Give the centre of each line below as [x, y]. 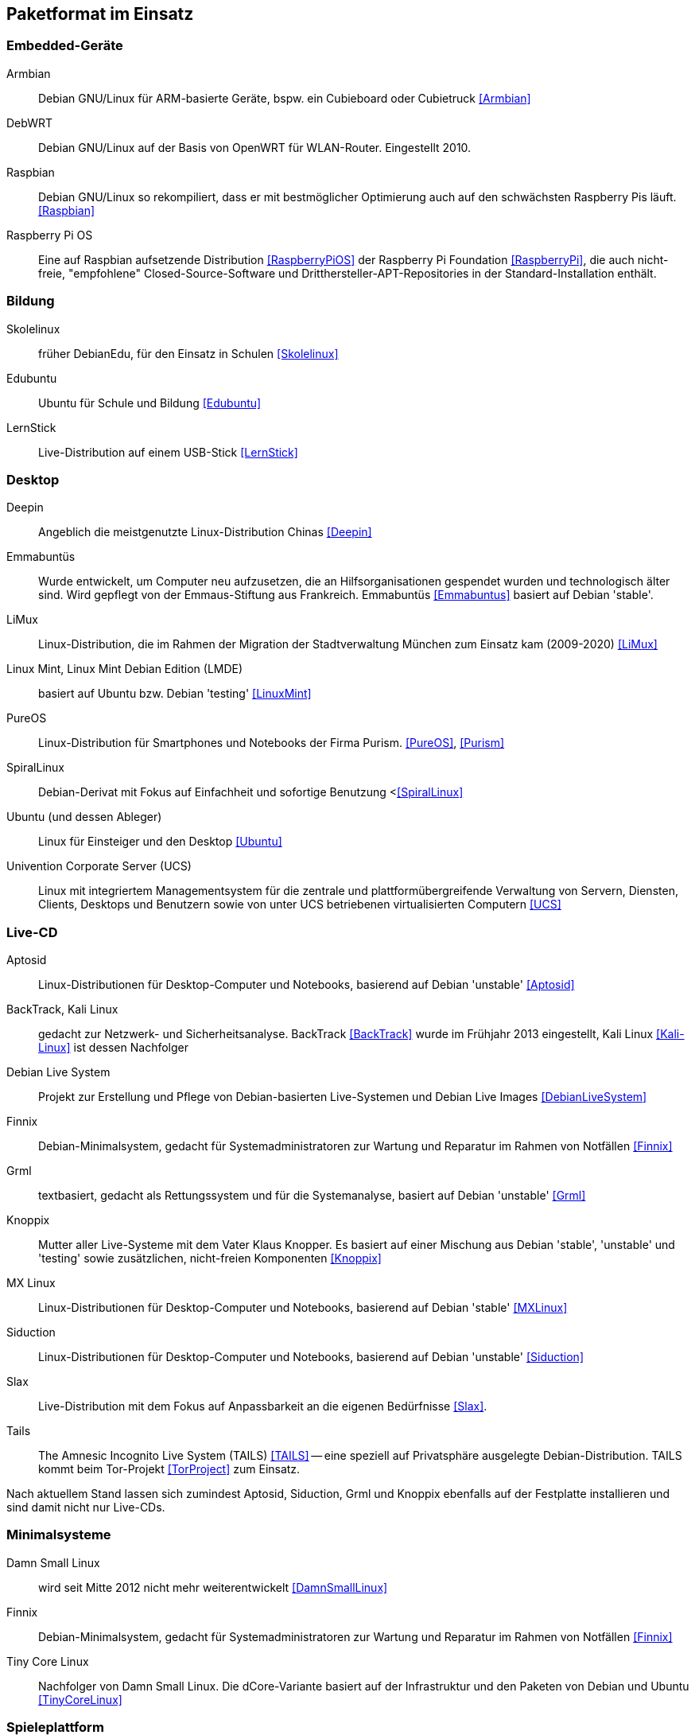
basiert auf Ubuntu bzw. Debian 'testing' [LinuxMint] [175, 694]
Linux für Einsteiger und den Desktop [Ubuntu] [160, 842]
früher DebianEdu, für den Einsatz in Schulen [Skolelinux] [188, 353]
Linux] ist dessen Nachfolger [113, 1048]
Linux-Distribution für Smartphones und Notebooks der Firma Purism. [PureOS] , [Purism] [272, 743]
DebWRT [29, 123]
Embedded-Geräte [65, 46]
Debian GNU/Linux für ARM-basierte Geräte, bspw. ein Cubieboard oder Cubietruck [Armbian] [285, 98]
